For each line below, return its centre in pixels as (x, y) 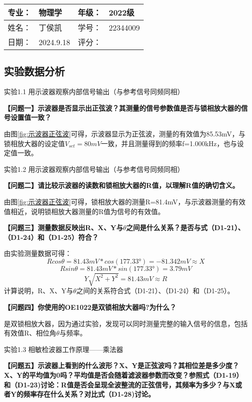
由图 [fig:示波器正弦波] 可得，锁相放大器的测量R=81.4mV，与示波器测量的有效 (125, 201)
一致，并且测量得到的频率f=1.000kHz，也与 (169, 143)
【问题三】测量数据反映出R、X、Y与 (64, 227)
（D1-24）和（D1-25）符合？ (51, 237)
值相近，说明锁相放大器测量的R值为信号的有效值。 (84, 211)
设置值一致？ (31, 117)
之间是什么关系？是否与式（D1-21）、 (185, 227)
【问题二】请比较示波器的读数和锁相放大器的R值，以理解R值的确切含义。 (122, 185)
